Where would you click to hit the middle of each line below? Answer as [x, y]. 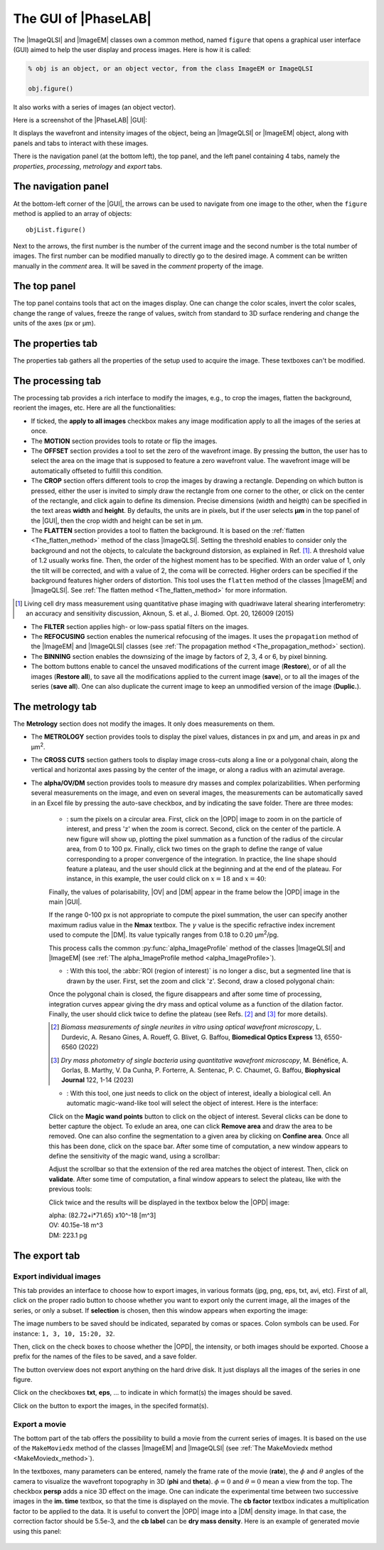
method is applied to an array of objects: [73, 213]
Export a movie [40, 1424]
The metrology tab [55, 706]
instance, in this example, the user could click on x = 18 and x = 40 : [166, 879]
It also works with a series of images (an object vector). [95, 107]
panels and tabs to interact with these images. [81, 143]
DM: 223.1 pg [68, 1235]
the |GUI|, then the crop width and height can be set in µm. [117, 521]
